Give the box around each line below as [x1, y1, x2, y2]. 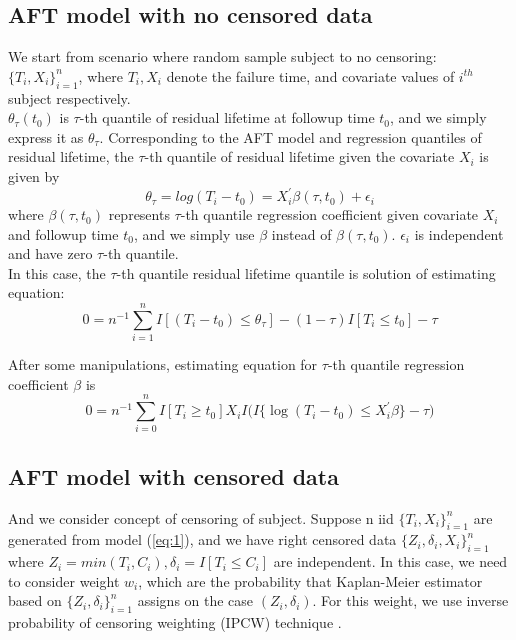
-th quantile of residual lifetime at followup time [79, 107, 375, 128]
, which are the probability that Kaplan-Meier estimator [138, 570, 483, 591]
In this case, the [8, 262, 106, 283]
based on [8, 590, 62, 611]
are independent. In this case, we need [273, 551, 508, 572]
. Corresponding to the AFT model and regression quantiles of [99, 126, 482, 147]
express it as [8, 126, 84, 147]
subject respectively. [8, 87, 131, 108]
